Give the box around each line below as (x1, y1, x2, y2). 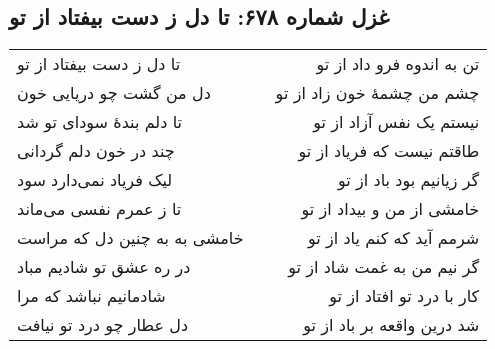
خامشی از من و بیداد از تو (301, 197, 480, 221)
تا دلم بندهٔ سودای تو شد (17, 110, 182, 134)
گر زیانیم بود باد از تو (337, 168, 480, 192)
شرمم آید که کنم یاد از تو (307, 226, 480, 250)
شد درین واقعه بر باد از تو (303, 313, 480, 337)
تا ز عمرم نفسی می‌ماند (17, 197, 182, 221)
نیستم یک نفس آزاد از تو (313, 110, 480, 134)
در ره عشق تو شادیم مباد (17, 255, 191, 279)
